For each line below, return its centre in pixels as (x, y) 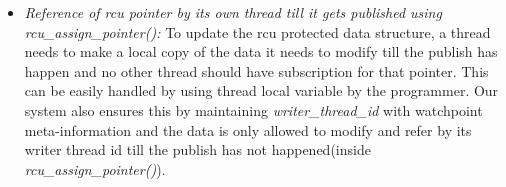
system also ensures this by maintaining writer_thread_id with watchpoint (253, 109)
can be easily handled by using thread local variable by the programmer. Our (261, 90)
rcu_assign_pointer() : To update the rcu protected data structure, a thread (257, 31)
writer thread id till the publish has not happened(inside (197, 149)
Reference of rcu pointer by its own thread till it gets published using (233, 12)
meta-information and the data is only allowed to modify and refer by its (248, 129)
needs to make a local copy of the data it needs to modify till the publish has (261, 51)
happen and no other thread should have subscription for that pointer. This (256, 70)
